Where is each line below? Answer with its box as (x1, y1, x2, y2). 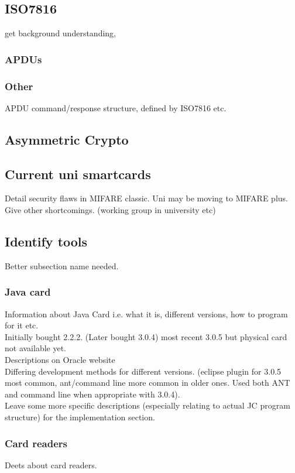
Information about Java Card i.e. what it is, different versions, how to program (5, 307, 288, 320)
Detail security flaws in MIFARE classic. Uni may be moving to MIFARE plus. (5, 192, 288, 204)
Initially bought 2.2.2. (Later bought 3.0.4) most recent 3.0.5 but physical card (5, 330, 287, 342)
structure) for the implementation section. (5, 410, 155, 423)
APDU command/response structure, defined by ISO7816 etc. (5, 101, 227, 114)
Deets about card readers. (5, 458, 97, 471)
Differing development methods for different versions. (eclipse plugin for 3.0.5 (5, 365, 282, 377)
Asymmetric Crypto (5, 130, 129, 148)
